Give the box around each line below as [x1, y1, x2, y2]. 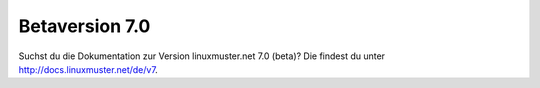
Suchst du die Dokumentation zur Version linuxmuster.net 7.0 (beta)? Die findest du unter [18, 50, 385, 62]
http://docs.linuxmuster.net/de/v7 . [18, 63, 159, 75]
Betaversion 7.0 [18, 15, 151, 37]
